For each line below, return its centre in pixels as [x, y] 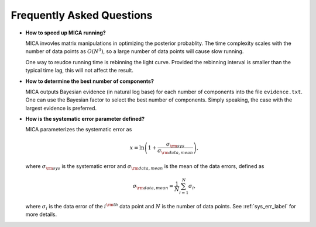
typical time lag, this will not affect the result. [80, 71]
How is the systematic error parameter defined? [85, 119]
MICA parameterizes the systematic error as [79, 130]
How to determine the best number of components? [90, 81]
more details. [41, 214]
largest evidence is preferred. [61, 108]
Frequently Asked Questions [82, 15]
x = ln [137, 148]
